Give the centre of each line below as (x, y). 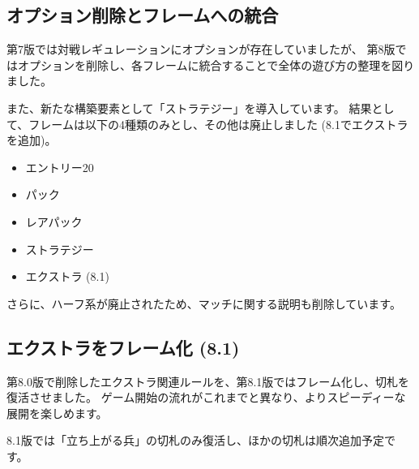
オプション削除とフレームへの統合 (143, 15)
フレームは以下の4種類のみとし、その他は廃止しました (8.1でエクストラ (218, 124)
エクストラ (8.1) (67, 276)
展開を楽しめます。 (57, 413)
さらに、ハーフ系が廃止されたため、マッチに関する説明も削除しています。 (204, 303)
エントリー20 (60, 167)
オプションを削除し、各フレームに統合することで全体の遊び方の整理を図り (216, 65)
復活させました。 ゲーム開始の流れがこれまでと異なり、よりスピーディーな (206, 397)
